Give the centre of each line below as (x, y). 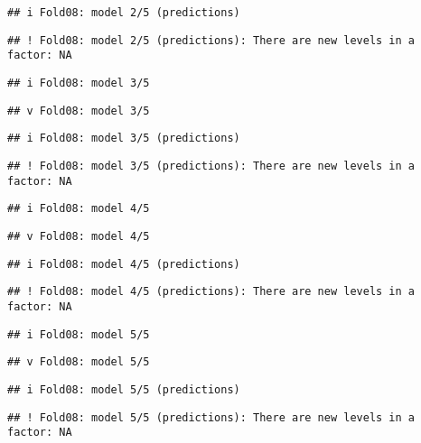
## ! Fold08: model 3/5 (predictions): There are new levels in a (211, 166)
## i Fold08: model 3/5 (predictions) (124, 138)
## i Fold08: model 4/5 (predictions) (124, 264)
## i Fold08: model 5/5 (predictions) (124, 389)
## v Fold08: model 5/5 (79, 362)
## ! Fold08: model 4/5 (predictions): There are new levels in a (211, 292)
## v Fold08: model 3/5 (79, 111)
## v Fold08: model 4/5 (79, 236)
